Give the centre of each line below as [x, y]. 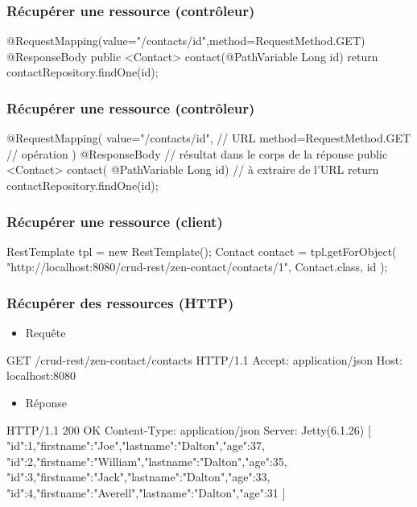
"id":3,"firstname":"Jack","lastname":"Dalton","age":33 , [138, 477]
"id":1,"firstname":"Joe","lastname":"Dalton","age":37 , [136, 445]
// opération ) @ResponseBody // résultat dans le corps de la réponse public [197, 153]
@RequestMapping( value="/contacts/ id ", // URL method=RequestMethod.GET [209, 138]
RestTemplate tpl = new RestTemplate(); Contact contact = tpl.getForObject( [202, 251]
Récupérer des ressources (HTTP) [120, 302]
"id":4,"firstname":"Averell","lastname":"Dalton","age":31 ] [146, 492]
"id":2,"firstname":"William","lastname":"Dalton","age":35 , [147, 461]
